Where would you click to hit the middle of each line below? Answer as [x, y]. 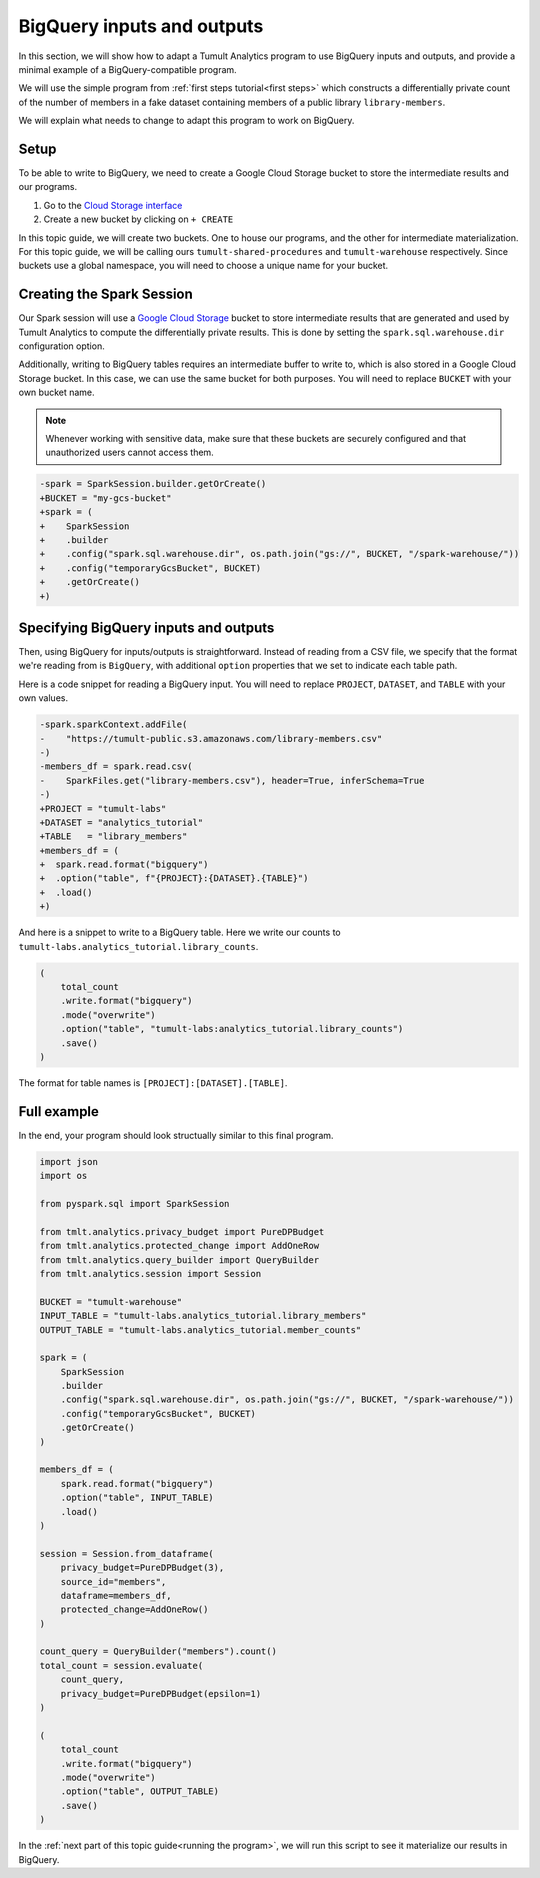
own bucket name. [56, 392]
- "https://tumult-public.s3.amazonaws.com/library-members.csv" [211, 738]
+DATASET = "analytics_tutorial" [121, 822]
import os [63, 1176]
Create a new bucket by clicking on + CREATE [138, 219]
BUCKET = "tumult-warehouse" [111, 1301]
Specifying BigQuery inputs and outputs [146, 627]
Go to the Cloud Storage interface [113, 205]
